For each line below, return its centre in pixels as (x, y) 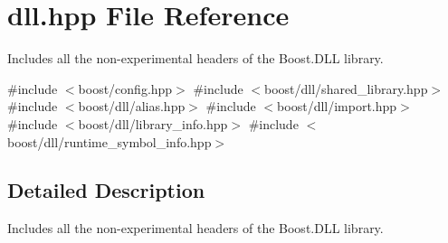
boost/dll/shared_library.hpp (346, 88)
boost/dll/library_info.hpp (153, 123)
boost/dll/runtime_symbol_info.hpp (110, 141)
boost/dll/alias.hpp (132, 106)
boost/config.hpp (125, 88)
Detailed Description (106, 190)
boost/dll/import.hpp (337, 106)
